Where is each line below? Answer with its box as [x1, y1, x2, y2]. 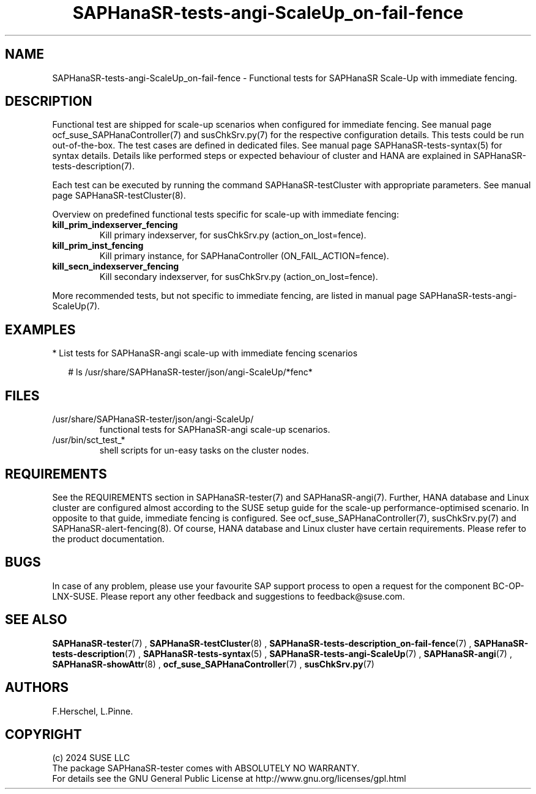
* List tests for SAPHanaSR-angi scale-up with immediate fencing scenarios [52, 348, 358, 359]
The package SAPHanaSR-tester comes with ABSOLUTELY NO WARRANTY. [52, 763, 360, 774]
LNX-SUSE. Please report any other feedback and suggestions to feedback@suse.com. [52, 590, 405, 601]
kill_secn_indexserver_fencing [52, 261, 179, 272]
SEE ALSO [5, 612, 67, 628]
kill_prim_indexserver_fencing [52, 219, 178, 230]
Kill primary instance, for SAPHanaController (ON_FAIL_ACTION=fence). [99, 251, 389, 262]
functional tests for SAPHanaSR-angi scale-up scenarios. [99, 424, 330, 435]
